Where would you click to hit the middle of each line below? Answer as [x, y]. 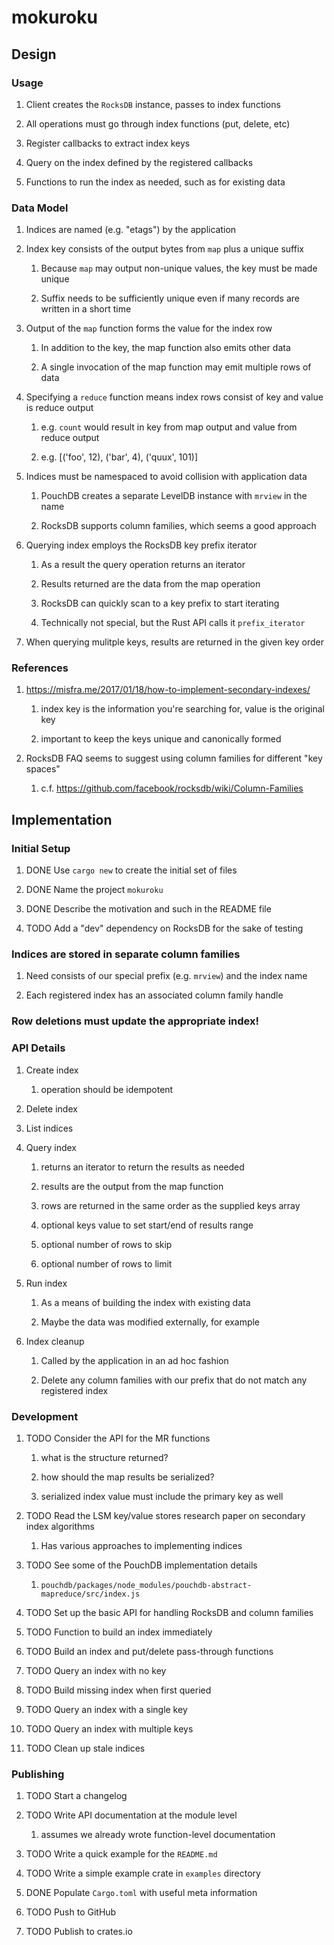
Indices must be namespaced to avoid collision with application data [166, 477]
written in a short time [86, 309]
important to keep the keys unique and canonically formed [161, 739]
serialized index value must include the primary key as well [162, 1496]
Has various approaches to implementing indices [141, 1545]
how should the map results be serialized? [127, 1477]
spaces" [43, 769]
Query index [51, 1147]
